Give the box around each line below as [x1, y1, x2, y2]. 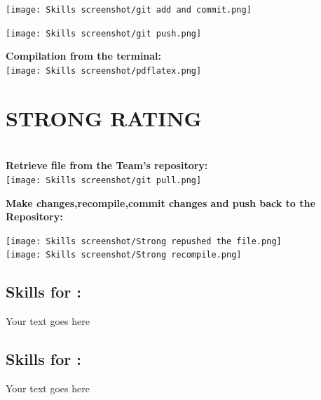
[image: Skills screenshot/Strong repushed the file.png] [6, 236, 282, 246]
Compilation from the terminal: [6, 48, 162, 63]
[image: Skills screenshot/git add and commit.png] [6, 5, 252, 15]
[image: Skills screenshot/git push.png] [6, 28, 202, 39]
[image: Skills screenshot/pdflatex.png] [6, 65, 202, 76]
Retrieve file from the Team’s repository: [6, 158, 208, 173]
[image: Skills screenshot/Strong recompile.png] [6, 250, 242, 260]
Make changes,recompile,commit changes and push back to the [6, 195, 315, 210]
